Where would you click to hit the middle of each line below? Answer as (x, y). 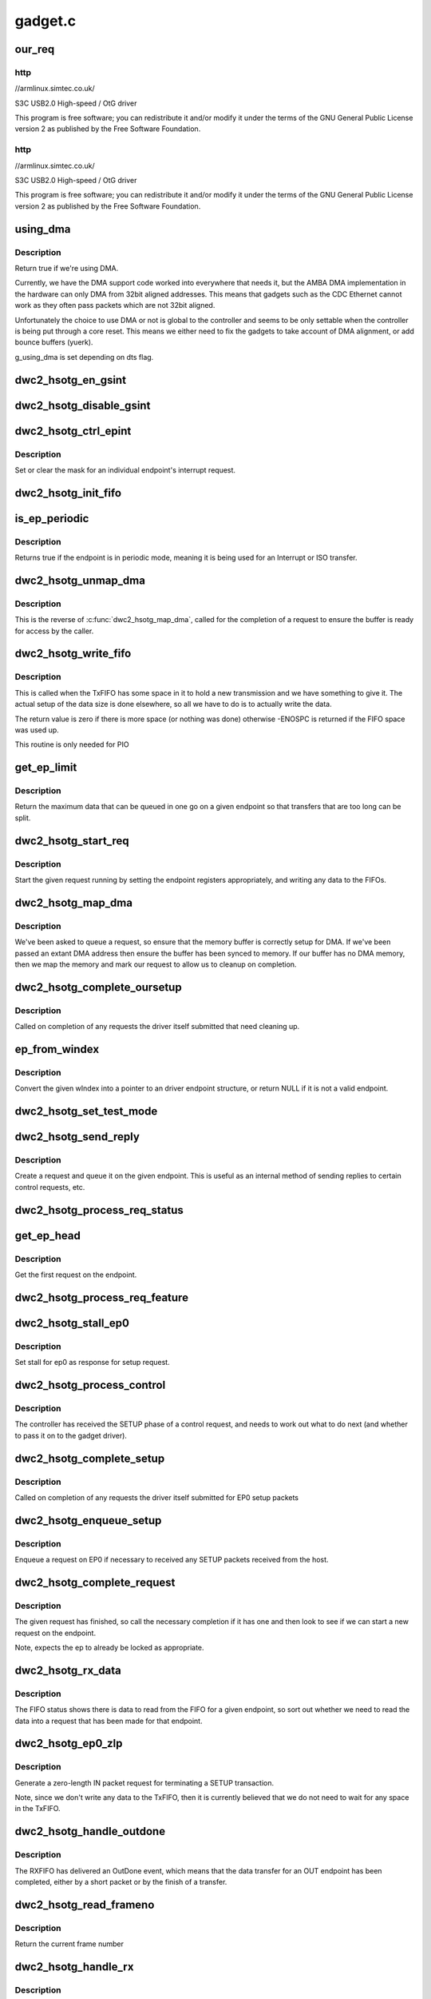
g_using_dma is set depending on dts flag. (84, 357)
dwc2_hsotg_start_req (72, 841)
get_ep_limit (46, 768)
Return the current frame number (69, 1944)
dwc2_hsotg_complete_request (95, 1582)
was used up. (37, 730)
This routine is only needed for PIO (72, 744)
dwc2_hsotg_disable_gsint (83, 405)
